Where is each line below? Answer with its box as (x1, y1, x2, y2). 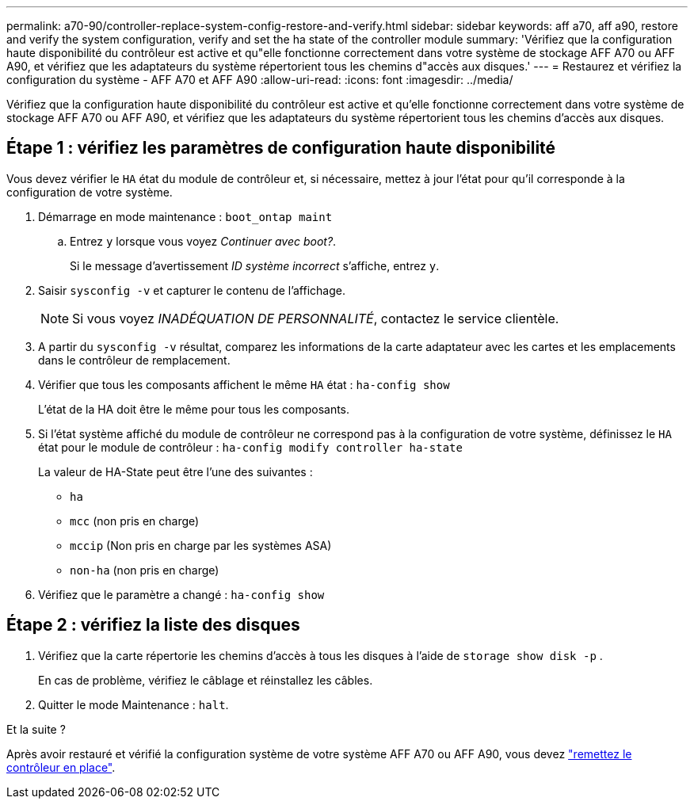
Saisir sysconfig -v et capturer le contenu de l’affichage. (38, 283, 345, 297)
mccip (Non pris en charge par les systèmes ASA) (70, 538, 332, 552)
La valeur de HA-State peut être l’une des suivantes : (38, 464, 313, 479)
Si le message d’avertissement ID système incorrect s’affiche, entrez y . (70, 258, 440, 273)
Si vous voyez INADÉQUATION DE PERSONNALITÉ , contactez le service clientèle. (72, 310, 559, 326)
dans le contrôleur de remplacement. (38, 353, 231, 367)
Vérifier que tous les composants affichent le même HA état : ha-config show (38, 377, 450, 391)
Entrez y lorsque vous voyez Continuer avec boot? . (70, 234, 337, 248)
